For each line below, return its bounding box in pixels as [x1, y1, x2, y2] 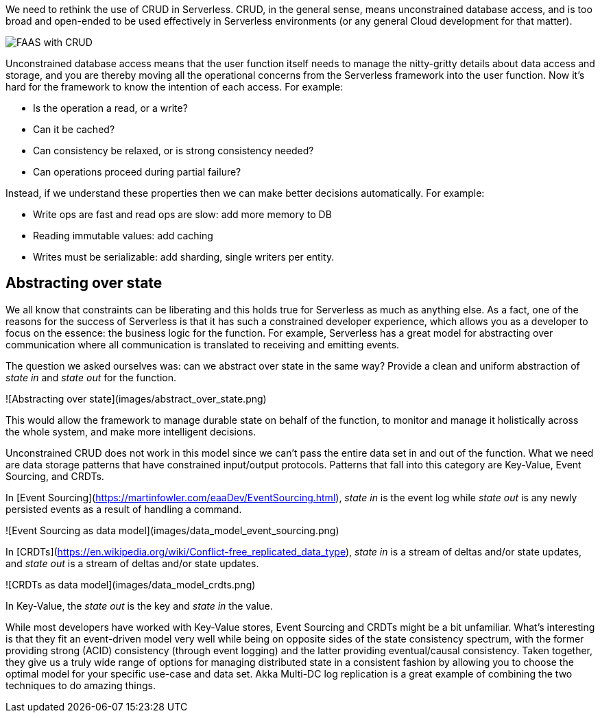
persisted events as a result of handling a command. [5, 503, 242, 515]
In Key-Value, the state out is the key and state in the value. [5, 599, 273, 612]
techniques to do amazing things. [5, 679, 156, 691]
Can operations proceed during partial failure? [33, 166, 241, 178]
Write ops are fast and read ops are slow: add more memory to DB [33, 208, 332, 220]
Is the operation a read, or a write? [33, 102, 188, 114]
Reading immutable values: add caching [33, 230, 213, 241]
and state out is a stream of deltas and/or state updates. [5, 557, 259, 569]
